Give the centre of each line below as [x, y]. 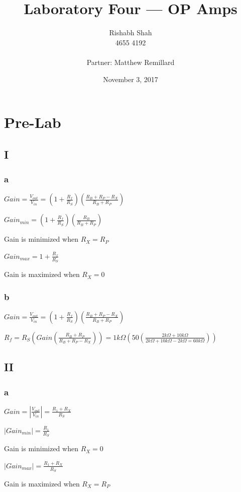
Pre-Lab [33, 122]
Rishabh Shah [131, 32]
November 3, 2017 [131, 79]
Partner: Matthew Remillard [131, 62]
